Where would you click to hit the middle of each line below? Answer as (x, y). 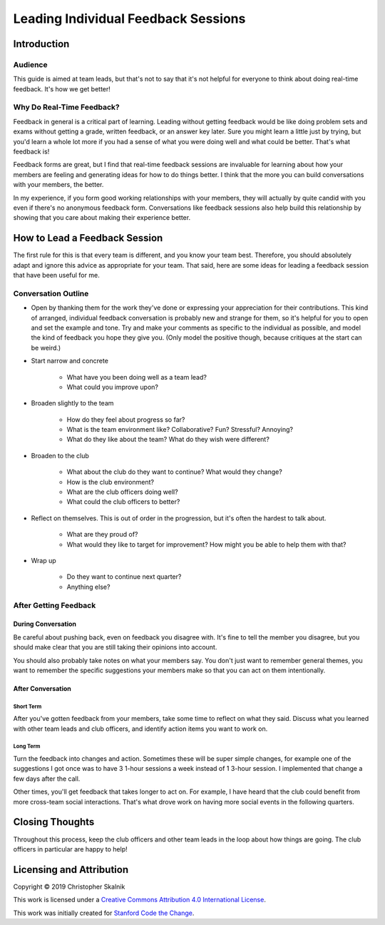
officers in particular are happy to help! (70, 849)
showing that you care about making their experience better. (102, 218)
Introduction (41, 44)
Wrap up (43, 561)
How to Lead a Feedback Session (88, 238)
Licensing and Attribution (71, 870)
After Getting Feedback (55, 605)
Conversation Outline (51, 293)
